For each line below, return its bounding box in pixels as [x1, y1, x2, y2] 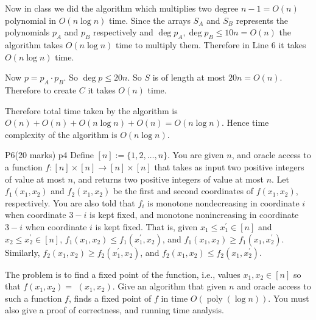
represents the [236, 13, 289, 26]
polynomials [5, 26, 50, 38]
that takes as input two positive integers [154, 160, 304, 173]
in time [161, 291, 188, 304]
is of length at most [152, 71, 226, 84]
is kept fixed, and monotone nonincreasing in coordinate [90, 208, 299, 221]
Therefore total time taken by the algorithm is [5, 104, 178, 117]
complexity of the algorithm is [5, 128, 118, 140]
